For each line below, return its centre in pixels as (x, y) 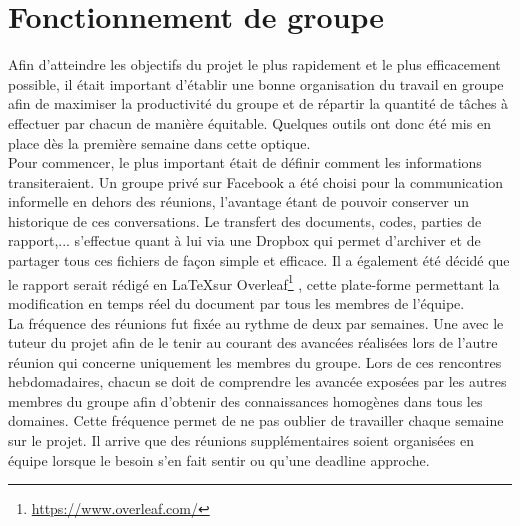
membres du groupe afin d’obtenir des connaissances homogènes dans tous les (245, 400)
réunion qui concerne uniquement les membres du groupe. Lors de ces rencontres (255, 361)
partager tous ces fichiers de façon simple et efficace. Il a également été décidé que (259, 260)
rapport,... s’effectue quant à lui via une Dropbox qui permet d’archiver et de (244, 240)
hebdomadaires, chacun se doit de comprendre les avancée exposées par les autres (257, 381)
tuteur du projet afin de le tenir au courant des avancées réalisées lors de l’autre (253, 342)
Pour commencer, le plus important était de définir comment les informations (245, 162)
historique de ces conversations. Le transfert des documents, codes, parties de (245, 220)
